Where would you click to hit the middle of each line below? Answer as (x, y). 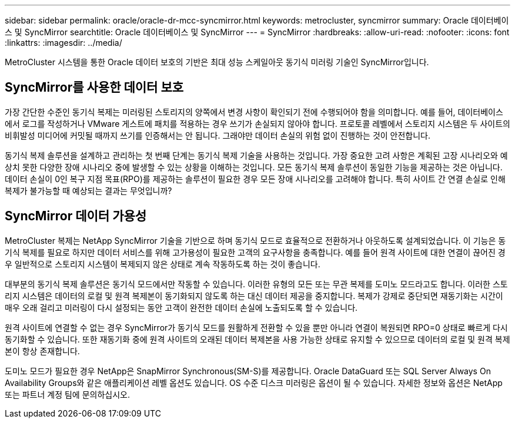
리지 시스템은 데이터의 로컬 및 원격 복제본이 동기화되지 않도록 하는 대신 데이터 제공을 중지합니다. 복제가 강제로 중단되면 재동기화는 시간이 (254, 296)
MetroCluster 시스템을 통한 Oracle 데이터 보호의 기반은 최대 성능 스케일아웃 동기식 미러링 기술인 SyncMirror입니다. (217, 62)
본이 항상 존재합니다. (42, 351)
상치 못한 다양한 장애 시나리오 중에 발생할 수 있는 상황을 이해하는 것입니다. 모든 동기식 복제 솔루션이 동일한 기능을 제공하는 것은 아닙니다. (254, 167)
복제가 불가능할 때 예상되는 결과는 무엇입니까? (88, 190)
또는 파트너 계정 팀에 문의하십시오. (67, 394)
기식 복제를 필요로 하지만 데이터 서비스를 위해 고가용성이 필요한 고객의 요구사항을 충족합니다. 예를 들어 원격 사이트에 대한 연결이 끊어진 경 (255, 252)
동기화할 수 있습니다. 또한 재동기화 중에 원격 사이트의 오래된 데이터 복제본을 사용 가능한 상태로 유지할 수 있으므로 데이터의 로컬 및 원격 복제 (257, 339)
